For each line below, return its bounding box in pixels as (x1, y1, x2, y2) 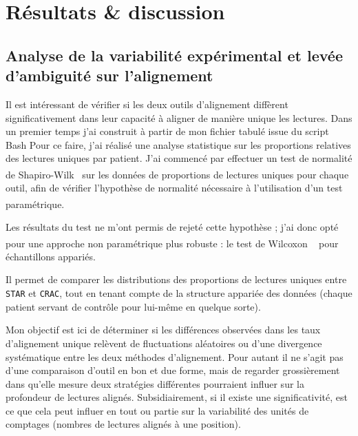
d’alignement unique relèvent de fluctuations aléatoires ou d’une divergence (6, 335, 322, 350)
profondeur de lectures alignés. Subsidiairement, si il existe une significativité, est (6, 390, 348, 404)
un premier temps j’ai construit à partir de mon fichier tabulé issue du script (6, 124, 329, 138)
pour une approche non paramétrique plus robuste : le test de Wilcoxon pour (6, 236, 339, 250)
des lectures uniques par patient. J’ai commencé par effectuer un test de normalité (6, 151, 352, 165)
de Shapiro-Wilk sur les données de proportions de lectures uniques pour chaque (6, 167, 349, 181)
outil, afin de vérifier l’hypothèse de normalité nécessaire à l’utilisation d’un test (6, 180, 343, 195)
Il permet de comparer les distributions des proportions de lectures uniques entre (6, 272, 347, 287)
